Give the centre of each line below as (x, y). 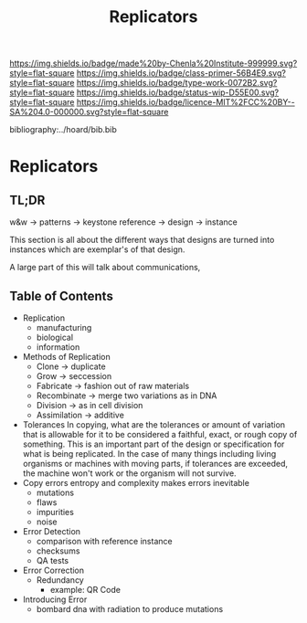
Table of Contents (62, 296)
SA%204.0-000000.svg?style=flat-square (89, 112)
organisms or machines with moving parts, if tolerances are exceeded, (155, 464)
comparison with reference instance (104, 541)
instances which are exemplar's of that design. (97, 249)
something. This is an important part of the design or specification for (153, 444)
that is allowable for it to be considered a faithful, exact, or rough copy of (160, 434)
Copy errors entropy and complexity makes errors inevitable (136, 483)
